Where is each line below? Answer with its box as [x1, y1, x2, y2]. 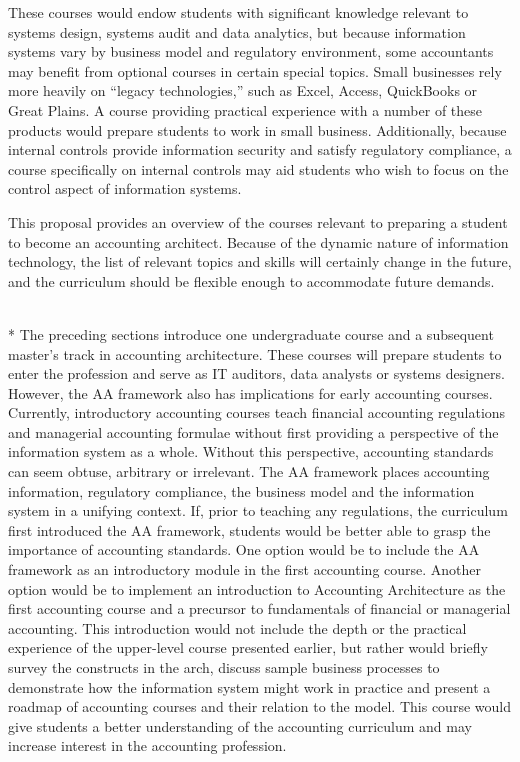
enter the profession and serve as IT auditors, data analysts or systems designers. [8, 363, 505, 384]
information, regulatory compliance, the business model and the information [8, 480, 475, 501]
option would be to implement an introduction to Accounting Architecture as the [8, 578, 506, 599]
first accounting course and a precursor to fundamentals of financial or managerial [8, 598, 511, 619]
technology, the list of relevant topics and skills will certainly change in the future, [8, 251, 512, 272]
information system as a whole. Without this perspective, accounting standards [8, 441, 494, 462]
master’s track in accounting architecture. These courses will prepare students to [8, 343, 502, 364]
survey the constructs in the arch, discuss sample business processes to [8, 657, 440, 677]
